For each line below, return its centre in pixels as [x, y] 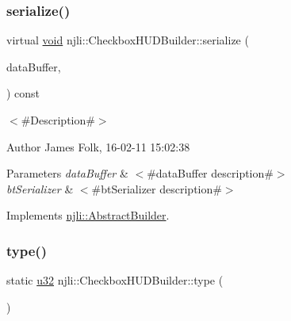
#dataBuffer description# [210, 173]
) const [23, 93]
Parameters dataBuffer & [67, 173]
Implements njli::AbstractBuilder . [88, 215]
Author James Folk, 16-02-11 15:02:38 [98, 146]
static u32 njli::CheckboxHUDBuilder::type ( [115, 280]
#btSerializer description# [157, 188]
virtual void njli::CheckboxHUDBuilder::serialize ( [128, 40]
